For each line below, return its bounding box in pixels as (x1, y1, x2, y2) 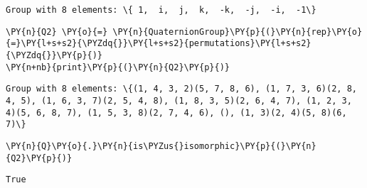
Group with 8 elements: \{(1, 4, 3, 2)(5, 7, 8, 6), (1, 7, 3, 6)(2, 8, (6, 84, 357, 94)
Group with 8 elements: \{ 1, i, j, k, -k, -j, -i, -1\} (6, 5, 317, 15)
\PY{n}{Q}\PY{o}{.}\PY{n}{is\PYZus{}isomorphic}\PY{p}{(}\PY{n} (6, 140, 317, 151)
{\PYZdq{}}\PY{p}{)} (6, 50, 103, 60)
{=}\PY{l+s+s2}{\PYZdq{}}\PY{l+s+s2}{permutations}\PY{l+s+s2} (6, 38, 312, 49)
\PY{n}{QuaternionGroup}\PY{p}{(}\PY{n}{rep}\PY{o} (112, 26, 363, 37)
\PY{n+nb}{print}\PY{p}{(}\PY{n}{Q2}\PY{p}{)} (6, 62, 230, 72)
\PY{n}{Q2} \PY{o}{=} (6, 26, 108, 37)
